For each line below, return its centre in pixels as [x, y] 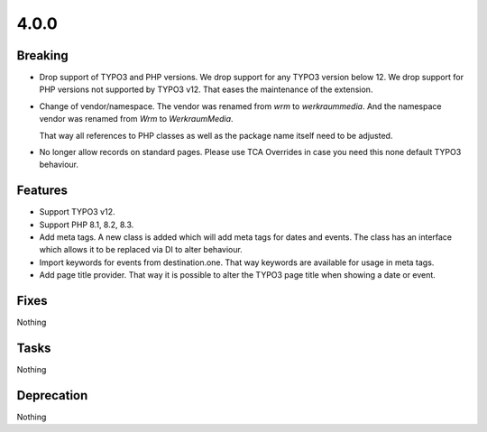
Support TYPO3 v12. [77, 212]
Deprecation [52, 395]
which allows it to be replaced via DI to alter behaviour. [141, 250]
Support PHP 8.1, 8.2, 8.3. [87, 225]
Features [42, 191]
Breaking [43, 55]
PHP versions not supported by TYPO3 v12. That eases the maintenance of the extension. [206, 89]
